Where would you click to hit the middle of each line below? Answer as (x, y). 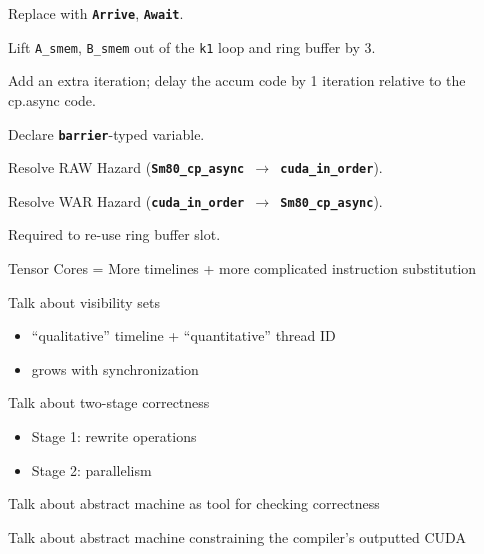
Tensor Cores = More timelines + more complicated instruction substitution (242, 268)
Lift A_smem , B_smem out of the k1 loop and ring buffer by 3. (192, 46)
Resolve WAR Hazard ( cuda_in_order (126, 200)
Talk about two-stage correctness (109, 402)
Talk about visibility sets (84, 301)
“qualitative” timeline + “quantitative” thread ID (183, 335)
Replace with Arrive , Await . (96, 13)
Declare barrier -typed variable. (106, 133)
